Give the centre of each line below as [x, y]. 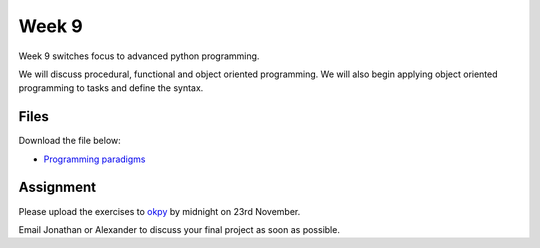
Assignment [57, 187]
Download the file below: [70, 141]
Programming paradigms [94, 159]
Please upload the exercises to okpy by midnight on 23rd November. [159, 211]
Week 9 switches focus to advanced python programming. [139, 56]
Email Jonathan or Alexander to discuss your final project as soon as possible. [179, 229]
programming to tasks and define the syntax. [111, 88]
